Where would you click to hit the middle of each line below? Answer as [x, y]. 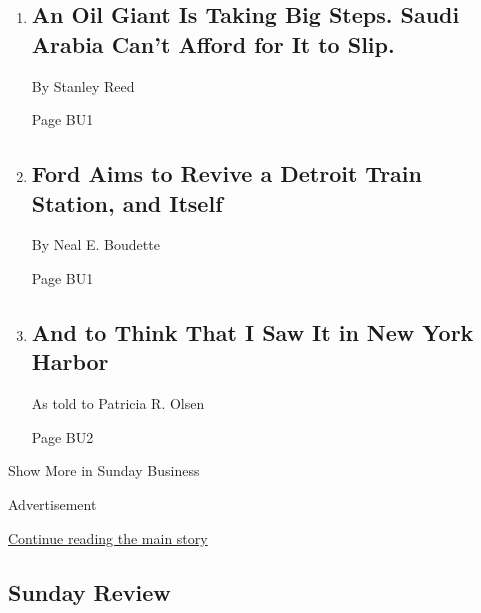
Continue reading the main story [108, 537]
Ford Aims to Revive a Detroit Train [226, 173]
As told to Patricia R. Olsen [118, 403]
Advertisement [52, 503]
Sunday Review [89, 591]
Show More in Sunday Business [104, 470]
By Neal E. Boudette [95, 244]
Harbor [70, 361]
